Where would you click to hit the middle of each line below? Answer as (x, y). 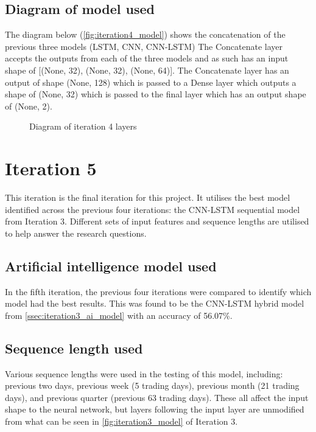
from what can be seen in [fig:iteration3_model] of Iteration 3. (121, 421)
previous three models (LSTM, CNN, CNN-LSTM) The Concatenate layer (144, 46)
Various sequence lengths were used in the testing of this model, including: (144, 373)
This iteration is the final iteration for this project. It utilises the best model (148, 197)
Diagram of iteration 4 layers (83, 126)
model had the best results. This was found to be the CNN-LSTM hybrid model (155, 303)
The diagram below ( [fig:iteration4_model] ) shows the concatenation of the (145, 34)
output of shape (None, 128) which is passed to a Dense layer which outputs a (151, 82)
